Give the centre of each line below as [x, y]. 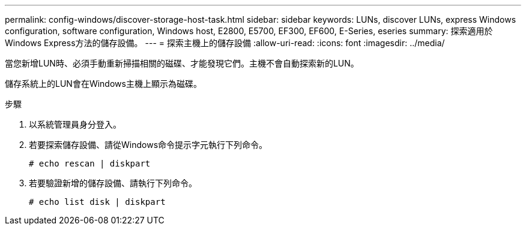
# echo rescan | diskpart [90, 164]
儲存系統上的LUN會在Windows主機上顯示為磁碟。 [103, 84]
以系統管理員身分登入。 [75, 124]
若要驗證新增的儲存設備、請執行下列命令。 [113, 183]
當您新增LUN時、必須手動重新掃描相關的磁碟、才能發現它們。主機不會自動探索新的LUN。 [182, 63]
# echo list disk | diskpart [97, 202]
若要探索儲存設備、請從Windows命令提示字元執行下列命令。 [148, 145]
